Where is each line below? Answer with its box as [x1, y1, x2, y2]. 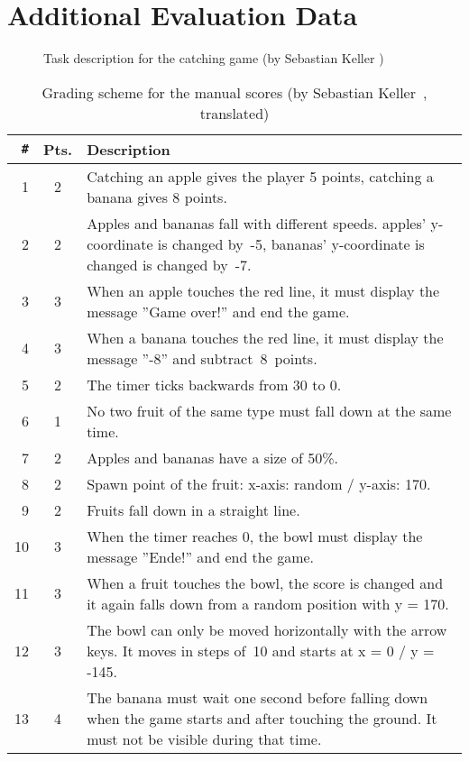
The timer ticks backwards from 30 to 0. [87, 373, 342, 395]
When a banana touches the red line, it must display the [87, 326, 444, 348]
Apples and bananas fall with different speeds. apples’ [87, 212, 427, 234]
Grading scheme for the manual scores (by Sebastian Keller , [41, 81, 428, 103]
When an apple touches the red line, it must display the [87, 280, 440, 301]
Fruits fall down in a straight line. [87, 499, 300, 520]
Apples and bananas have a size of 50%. [87, 446, 339, 468]
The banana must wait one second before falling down [87, 686, 428, 708]
